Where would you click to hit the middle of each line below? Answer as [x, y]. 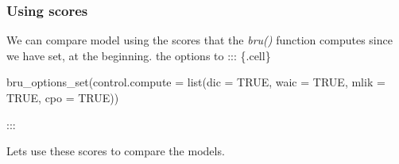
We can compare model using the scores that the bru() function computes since [199, 40]
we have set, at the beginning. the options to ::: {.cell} [139, 55]
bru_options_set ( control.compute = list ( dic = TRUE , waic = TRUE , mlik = [196, 82]
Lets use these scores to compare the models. [116, 151]
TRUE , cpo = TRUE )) [63, 97]
